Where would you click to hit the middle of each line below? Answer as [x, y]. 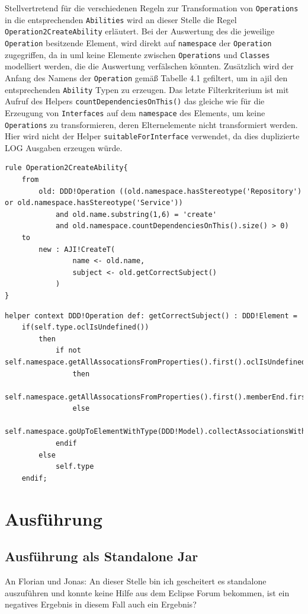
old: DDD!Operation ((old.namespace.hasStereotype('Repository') [170, 191]
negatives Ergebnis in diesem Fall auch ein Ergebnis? [101, 604]
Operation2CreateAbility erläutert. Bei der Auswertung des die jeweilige [140, 31]
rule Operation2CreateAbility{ [66, 168]
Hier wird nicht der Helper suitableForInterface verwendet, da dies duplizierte [152, 136]
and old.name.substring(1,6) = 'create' [136, 214]
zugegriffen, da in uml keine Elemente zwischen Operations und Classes [137, 54]
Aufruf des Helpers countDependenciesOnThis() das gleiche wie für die [135, 101]
